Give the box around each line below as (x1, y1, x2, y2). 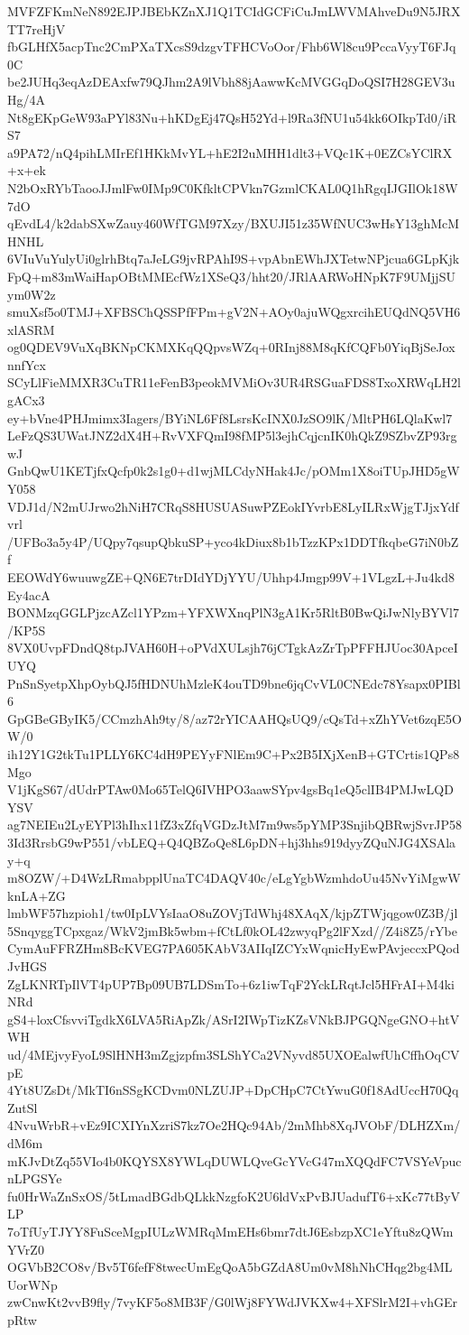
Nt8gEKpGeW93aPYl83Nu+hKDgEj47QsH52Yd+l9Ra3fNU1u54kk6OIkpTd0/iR (7, 107, 457, 126)
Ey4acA (7, 585, 51, 604)
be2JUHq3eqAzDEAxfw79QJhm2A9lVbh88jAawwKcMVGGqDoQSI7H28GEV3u (7, 72, 455, 91)
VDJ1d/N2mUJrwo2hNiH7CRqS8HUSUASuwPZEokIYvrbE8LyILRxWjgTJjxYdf (7, 496, 459, 515)
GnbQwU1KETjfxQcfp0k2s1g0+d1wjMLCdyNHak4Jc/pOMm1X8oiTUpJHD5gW (7, 461, 460, 480)
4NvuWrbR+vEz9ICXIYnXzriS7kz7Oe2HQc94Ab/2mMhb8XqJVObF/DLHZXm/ (7, 1116, 461, 1135)
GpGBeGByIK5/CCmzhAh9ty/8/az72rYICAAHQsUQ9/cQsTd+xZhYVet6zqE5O (7, 709, 462, 728)
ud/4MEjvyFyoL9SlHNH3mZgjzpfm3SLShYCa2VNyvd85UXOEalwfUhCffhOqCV (7, 1045, 460, 1064)
